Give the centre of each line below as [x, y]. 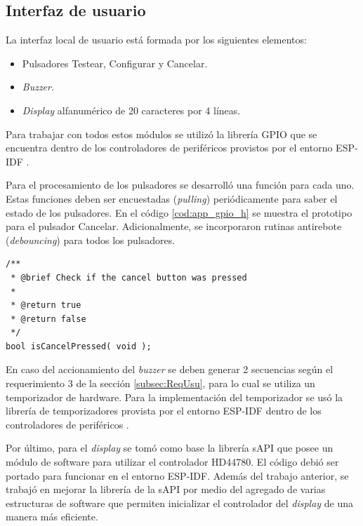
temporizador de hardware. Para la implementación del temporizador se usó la [174, 397]
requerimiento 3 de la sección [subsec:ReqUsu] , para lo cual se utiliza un [160, 383]
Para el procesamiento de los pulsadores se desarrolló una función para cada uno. [180, 185]
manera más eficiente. [52, 517]
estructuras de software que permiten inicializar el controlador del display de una [180, 503]
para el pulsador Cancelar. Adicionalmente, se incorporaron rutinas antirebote [174, 226]
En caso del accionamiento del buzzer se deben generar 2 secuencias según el [170, 369]
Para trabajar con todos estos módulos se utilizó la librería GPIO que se [161, 134]
